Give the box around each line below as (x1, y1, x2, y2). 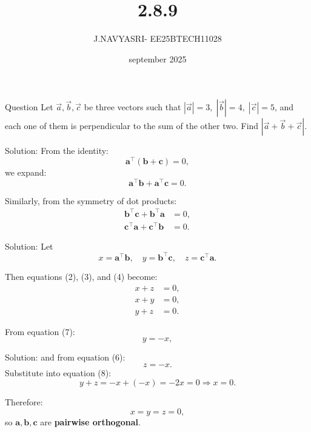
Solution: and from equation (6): (5, 351, 125, 364)
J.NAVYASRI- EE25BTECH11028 (93, 32, 222, 45)
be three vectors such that (84, 101, 181, 113)
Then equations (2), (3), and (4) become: (5, 270, 158, 282)
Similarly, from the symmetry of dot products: (5, 194, 177, 207)
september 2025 (129, 52, 187, 65)
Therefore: (5, 396, 43, 408)
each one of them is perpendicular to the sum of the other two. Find (5, 119, 259, 132)
